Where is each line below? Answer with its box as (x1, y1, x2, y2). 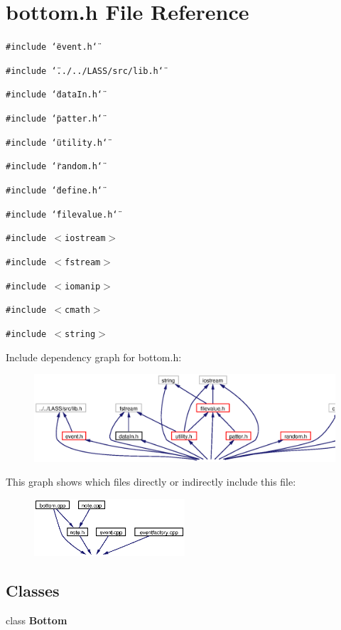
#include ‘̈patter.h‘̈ (6, 114, 103, 124)
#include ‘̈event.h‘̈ (6, 42, 97, 53)
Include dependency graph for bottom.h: (6, 349, 182, 364)
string (65, 329, 96, 339)
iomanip (65, 281, 101, 292)
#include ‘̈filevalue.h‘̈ (6, 209, 118, 220)
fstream (65, 257, 101, 268)
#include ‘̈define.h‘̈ (6, 186, 103, 196)
